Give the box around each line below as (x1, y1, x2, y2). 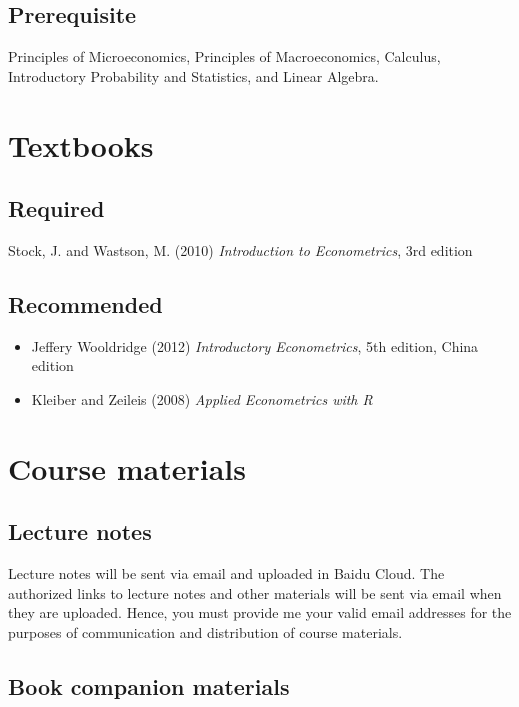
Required (8, 193, 105, 224)
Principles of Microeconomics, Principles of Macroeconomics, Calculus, (8, 46, 441, 67)
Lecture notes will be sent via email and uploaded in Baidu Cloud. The (8, 563, 445, 584)
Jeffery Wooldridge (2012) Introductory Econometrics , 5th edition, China (31, 335, 479, 356)
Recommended (8, 288, 163, 319)
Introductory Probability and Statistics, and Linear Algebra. (8, 65, 379, 86)
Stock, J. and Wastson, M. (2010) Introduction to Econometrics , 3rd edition (8, 239, 473, 260)
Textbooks (8, 124, 154, 165)
